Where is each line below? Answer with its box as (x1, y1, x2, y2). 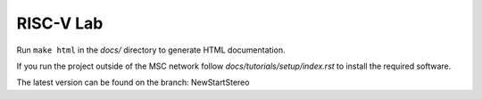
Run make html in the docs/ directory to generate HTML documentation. (16, 45, 286, 55)
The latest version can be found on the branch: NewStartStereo (16, 77, 250, 88)
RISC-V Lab (16, 13, 104, 33)
